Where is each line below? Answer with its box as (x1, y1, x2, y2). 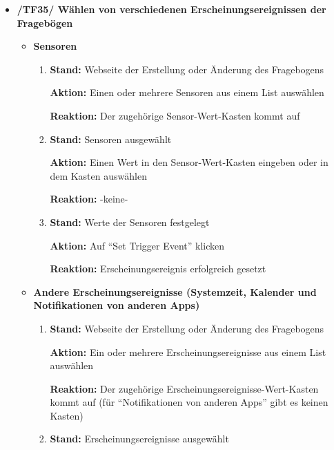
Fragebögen (17, 15, 73, 30)
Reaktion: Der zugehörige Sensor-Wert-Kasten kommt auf (50, 108, 300, 122)
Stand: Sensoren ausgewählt (50, 131, 172, 146)
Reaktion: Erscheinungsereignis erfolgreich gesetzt (50, 261, 266, 276)
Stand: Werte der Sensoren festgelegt (50, 214, 210, 229)
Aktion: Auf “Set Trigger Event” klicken (50, 238, 225, 252)
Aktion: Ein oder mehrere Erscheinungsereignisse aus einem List (50, 344, 326, 359)
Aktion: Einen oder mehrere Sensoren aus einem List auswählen (50, 85, 324, 100)
